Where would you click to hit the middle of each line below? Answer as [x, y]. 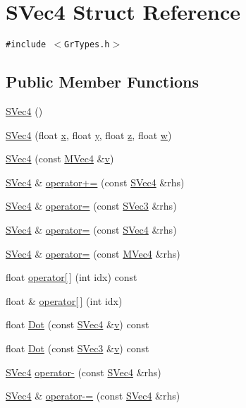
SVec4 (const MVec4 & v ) [60, 158]
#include [26, 45]
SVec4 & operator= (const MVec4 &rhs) [93, 253]
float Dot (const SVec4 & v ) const [78, 324]
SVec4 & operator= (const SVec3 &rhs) [91, 206]
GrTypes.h [87, 45]
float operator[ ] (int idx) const [72, 277]
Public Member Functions [102, 82]
